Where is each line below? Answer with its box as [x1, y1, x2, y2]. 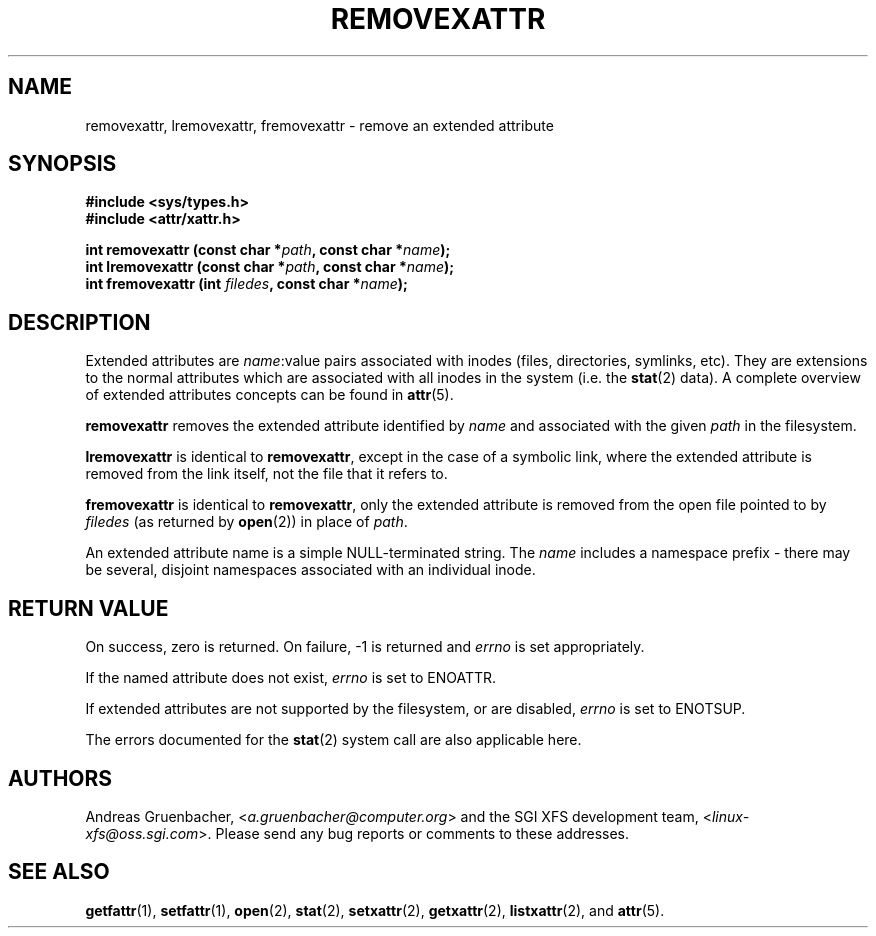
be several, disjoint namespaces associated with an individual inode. [85, 561, 536, 579]
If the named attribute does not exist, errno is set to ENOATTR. [85, 669, 496, 687]
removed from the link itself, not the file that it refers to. [85, 465, 448, 483]
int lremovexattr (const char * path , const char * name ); [85, 258, 455, 276]
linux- [711, 807, 750, 825]
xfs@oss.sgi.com [85, 824, 199, 842]
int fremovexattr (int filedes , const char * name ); [85, 275, 408, 293]
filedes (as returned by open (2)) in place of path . [85, 513, 408, 531]
